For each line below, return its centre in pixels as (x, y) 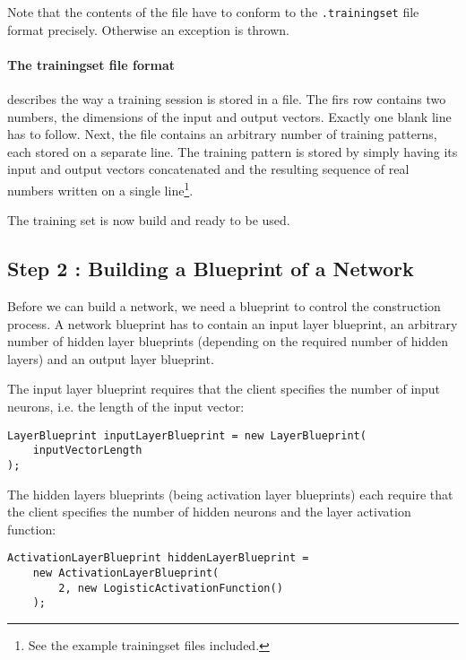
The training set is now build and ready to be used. (149, 220)
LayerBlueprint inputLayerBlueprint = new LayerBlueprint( (187, 435)
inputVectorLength (87, 451)
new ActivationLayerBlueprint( (126, 573)
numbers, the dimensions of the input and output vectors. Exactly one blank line (229, 116)
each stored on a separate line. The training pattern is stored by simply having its (233, 151)
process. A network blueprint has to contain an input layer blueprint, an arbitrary (233, 323)
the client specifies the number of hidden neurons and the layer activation (209, 512)
